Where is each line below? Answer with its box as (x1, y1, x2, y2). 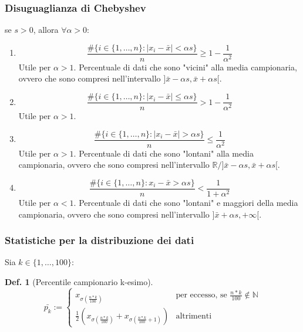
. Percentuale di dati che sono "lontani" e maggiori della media (73, 197, 298, 209)
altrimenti (176, 311, 212, 320)
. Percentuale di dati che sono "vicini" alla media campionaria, (73, 60, 297, 73)
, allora (33, 23, 59, 36)
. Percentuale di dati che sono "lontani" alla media (73, 147, 254, 159)
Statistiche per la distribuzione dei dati (5, 233, 194, 248)
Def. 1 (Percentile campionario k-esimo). (5, 276, 153, 288)
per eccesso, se (176, 291, 227, 300)
